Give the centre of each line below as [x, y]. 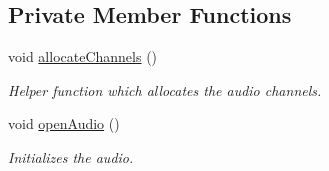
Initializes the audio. [71, 156]
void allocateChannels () [83, 56]
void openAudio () [64, 123]
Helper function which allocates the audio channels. [165, 89]
